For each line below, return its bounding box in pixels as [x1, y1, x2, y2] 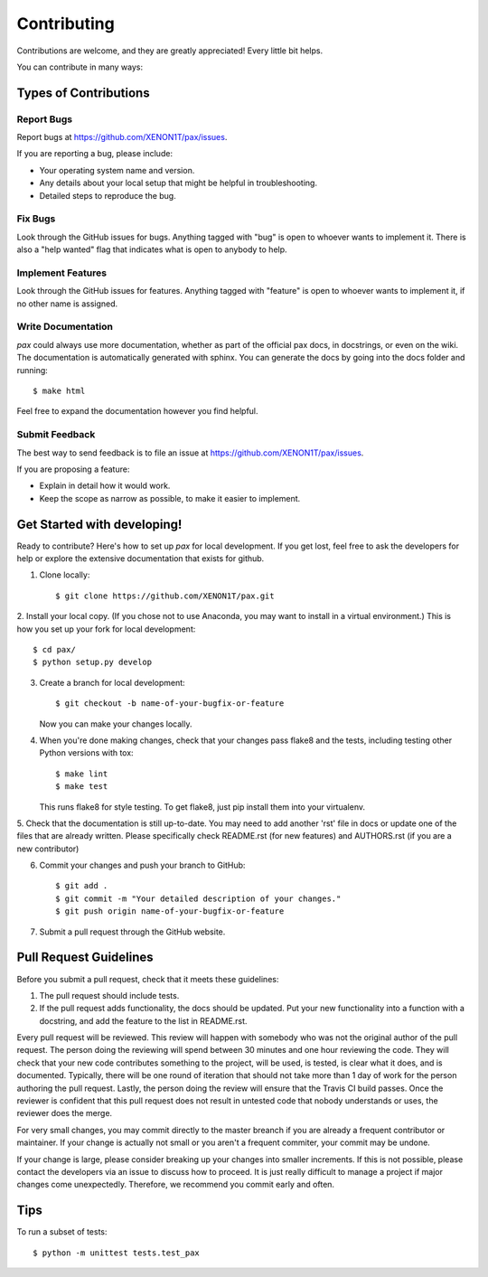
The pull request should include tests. [39, 990, 180, 1000]
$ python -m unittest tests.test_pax [33, 1247, 201, 1258]
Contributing [16, 14, 115, 33]
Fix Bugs [16, 212, 56, 225]
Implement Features [16, 267, 108, 279]
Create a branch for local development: [39, 677, 185, 688]
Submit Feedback [16, 428, 96, 441]
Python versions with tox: [39, 747, 135, 758]
